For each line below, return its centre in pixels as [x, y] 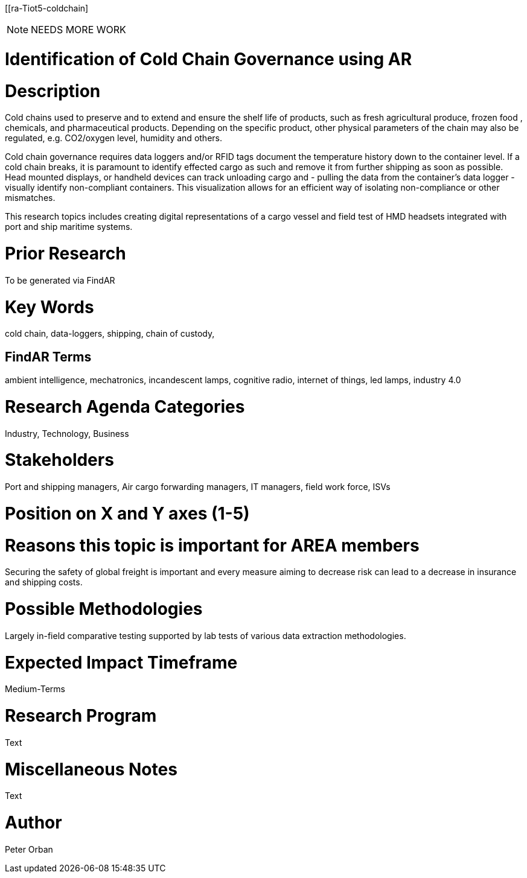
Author [34, 823]
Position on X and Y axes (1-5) [127, 513]
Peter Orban [29, 849]
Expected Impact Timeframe [121, 662]
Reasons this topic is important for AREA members [212, 545]
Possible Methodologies [104, 609]
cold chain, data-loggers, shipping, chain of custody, [110, 334]
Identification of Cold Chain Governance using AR [209, 59]
